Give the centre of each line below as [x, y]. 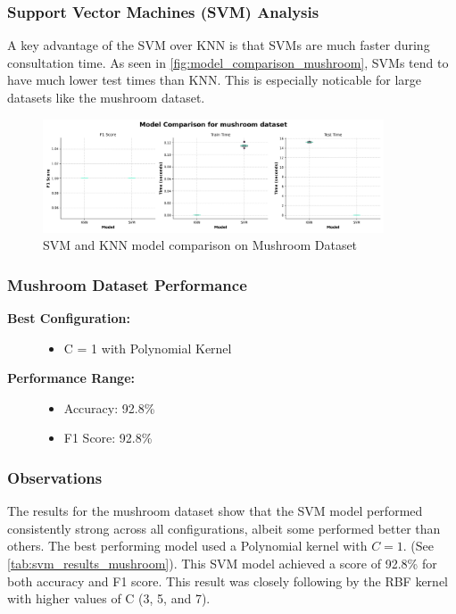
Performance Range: [71, 378]
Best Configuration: [69, 318]
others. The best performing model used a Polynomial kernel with [187, 546]
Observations [55, 477]
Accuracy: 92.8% [109, 407]
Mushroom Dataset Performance [127, 284]
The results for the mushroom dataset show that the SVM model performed [215, 511]
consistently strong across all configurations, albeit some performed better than [224, 528]
